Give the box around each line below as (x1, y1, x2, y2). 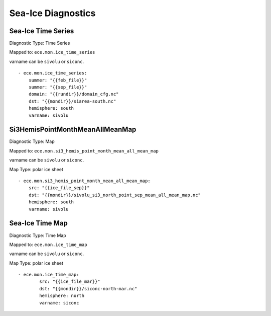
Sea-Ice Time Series (9, 27, 74, 35)
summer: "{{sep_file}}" (28, 85, 87, 90)
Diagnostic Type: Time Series (9, 40, 70, 46)
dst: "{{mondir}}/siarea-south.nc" (28, 98, 116, 104)
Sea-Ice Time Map (9, 219, 68, 227)
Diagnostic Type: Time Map (9, 232, 66, 239)
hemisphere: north (39, 293, 85, 299)
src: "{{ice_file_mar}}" (39, 279, 100, 284)
